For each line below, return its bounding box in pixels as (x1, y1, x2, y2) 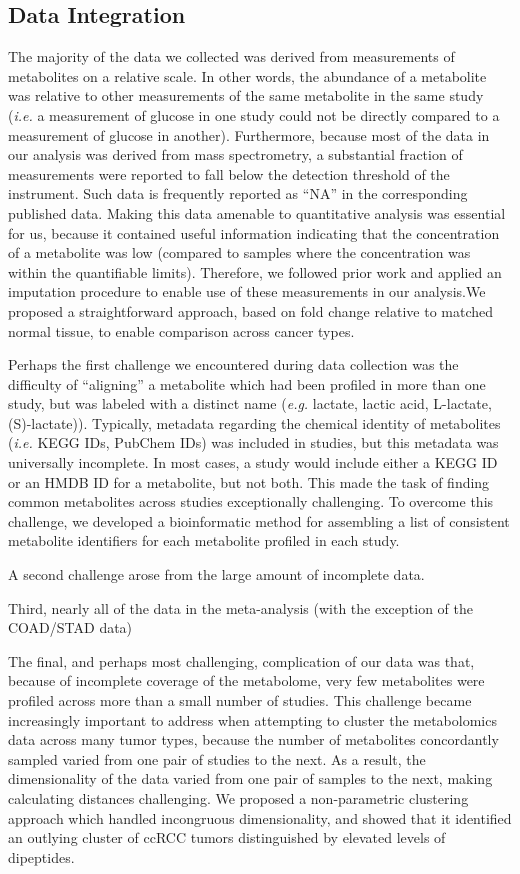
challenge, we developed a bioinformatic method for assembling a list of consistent (8, 510, 510, 531)
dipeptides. (8, 846, 75, 867)
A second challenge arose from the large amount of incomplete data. (8, 564, 425, 585)
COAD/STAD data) (8, 617, 133, 638)
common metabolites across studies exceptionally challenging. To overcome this (8, 491, 494, 512)
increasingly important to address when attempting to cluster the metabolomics (8, 709, 497, 730)
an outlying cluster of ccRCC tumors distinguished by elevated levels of (8, 827, 446, 848)
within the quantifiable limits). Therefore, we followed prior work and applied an (8, 261, 502, 282)
